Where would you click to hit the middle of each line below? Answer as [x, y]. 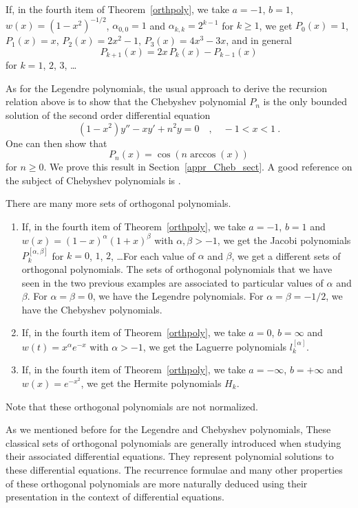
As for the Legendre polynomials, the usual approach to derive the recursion [167, 88]
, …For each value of [153, 255]
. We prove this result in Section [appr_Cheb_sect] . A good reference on [198, 167]
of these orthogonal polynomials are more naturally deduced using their [157, 483]
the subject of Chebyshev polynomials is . [93, 180]
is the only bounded [305, 101]
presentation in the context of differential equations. [115, 497]
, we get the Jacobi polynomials [284, 240]
